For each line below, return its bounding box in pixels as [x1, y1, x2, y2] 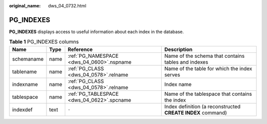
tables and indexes [164, 58, 209, 65]
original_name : [9, 3, 41, 8]
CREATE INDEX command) [164, 109, 227, 116]
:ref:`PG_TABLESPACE [67, 90, 119, 97]
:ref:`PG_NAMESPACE [67, 52, 119, 59]
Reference [67, 46, 93, 53]
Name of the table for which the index [164, 65, 252, 72]
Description [164, 46, 193, 53]
